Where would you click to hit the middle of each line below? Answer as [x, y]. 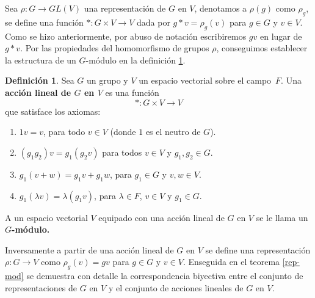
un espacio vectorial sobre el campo [205, 80]
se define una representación [258, 249]
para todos [122, 152]
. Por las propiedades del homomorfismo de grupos [115, 48]
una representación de [125, 8]
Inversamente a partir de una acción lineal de [89, 249]
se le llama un [282, 217]
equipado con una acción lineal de [161, 217]
